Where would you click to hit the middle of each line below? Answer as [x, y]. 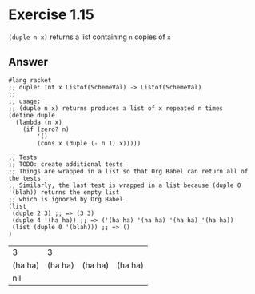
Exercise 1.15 [51, 15]
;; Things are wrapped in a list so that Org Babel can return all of [128, 171]
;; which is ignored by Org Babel [66, 199]
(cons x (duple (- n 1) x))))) [89, 143]
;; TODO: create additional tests [66, 164]
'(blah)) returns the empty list [64, 192]
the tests [25, 178]
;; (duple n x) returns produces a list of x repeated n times [116, 108]
